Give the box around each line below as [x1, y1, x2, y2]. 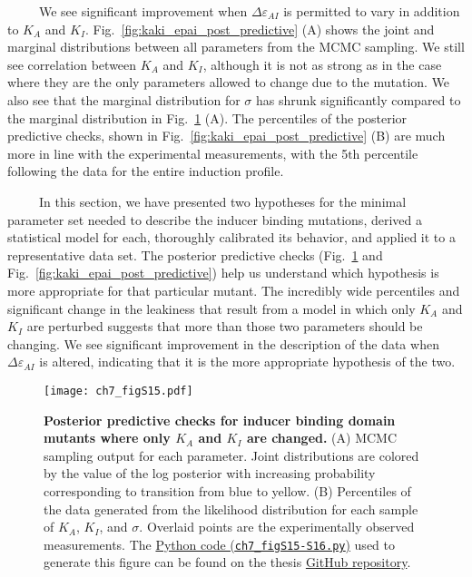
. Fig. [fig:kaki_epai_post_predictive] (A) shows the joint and [85, 19, 435, 38]
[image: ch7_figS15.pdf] [44, 384, 193, 397]
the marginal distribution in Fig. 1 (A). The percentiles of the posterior [7, 108, 408, 127]
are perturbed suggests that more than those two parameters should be [26, 317, 423, 336]
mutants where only [44, 428, 171, 447]
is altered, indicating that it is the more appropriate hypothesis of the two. [39, 352, 456, 371]
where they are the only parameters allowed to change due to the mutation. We [7, 73, 450, 92]
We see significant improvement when [38, 2, 248, 20]
